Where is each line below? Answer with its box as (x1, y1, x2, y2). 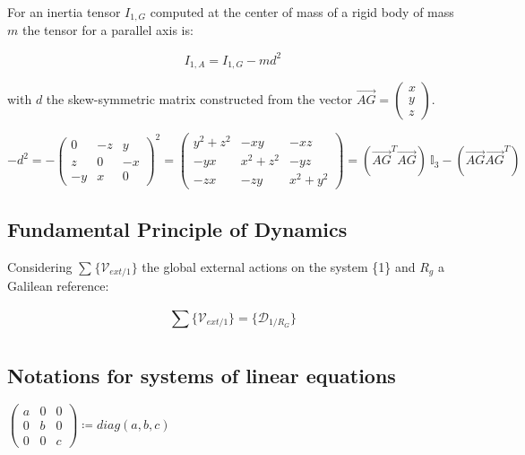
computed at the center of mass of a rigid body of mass (150, 3, 454, 21)
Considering (7, 257, 73, 276)
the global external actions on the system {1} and (142, 257, 416, 276)
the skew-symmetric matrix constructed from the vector (46, 90, 353, 108)
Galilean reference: (7, 276, 109, 295)
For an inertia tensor (7, 3, 121, 21)
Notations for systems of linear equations (7, 361, 396, 389)
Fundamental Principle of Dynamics (7, 214, 348, 242)
